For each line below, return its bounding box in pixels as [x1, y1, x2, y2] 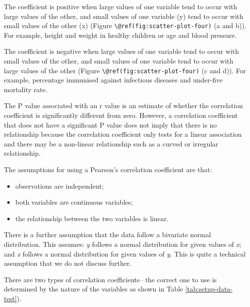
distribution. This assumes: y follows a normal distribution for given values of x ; [4, 239, 241, 249]
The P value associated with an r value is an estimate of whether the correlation [4, 100, 243, 111]
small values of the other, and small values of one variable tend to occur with [4, 56, 233, 66]
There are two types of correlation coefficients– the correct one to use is [4, 274, 217, 284]
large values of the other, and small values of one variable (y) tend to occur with [4, 11, 244, 21]
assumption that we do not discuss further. [4, 258, 132, 268]
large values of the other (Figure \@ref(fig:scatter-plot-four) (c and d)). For [4, 65, 246, 75]
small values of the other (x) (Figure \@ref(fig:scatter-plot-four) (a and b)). [4, 20, 247, 31]
